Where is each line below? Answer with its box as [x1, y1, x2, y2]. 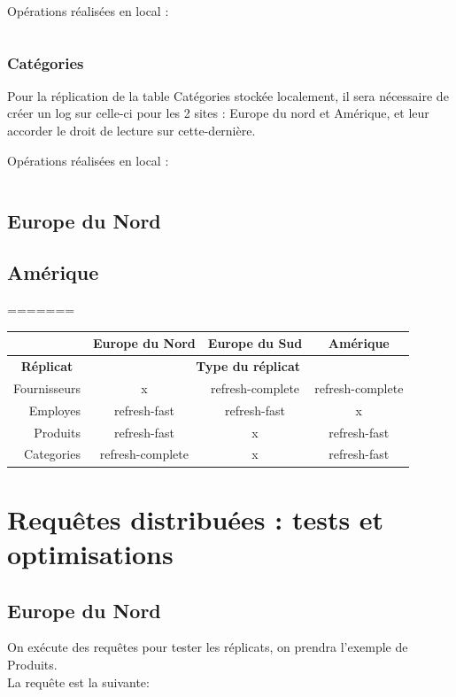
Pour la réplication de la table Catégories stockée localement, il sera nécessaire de [7, 86, 449, 105]
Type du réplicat [196, 357, 301, 376]
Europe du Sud [207, 334, 303, 352]
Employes [28, 400, 81, 419]
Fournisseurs [13, 378, 81, 397]
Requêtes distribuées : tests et [7, 500, 384, 537]
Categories [24, 445, 81, 463]
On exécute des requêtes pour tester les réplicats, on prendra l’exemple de [7, 638, 408, 656]
